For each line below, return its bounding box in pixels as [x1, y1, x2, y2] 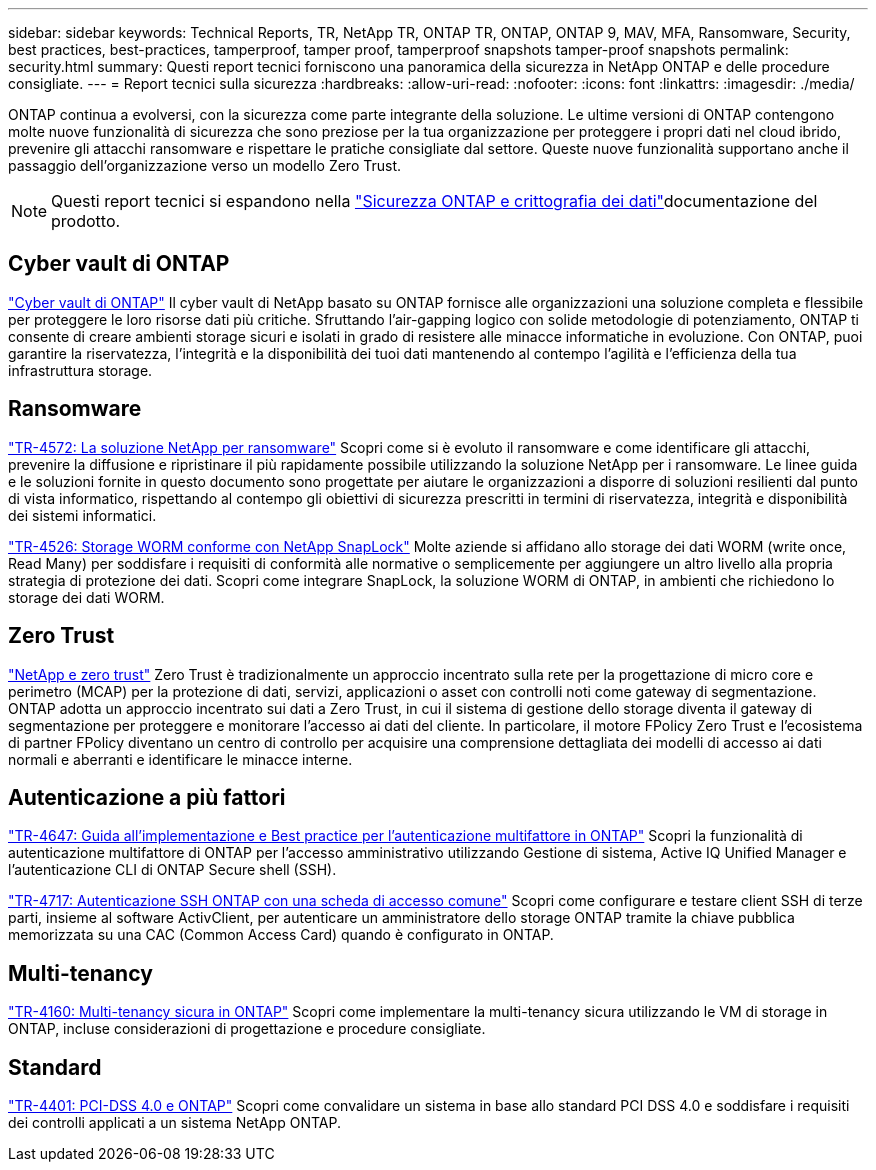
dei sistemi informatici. [8, 506, 157, 524]
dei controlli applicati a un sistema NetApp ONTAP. [8, 1114, 341, 1132]
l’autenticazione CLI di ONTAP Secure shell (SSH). [8, 861, 337, 879]
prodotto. [51, 211, 121, 231]
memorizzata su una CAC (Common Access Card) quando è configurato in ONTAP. [8, 926, 554, 944]
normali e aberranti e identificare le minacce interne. [8, 750, 353, 768]
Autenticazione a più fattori [8, 784, 286, 810]
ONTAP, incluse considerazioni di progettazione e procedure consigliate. [8, 1020, 486, 1038]
